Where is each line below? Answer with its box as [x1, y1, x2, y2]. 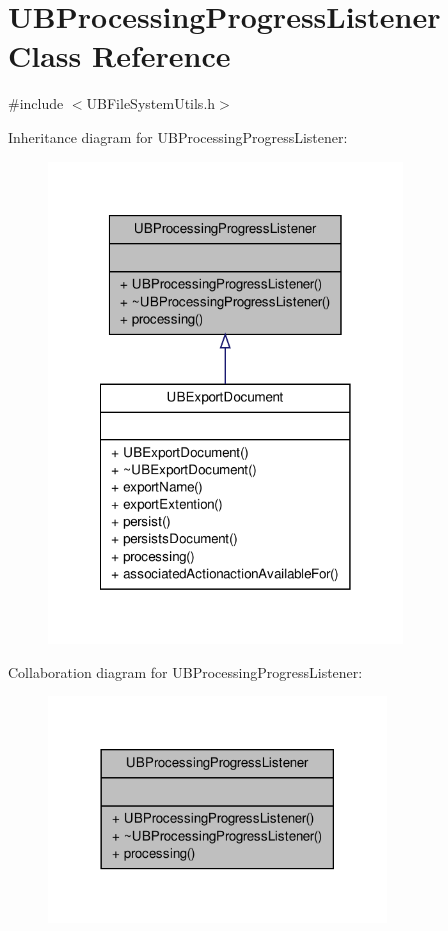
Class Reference [8, 35, 231, 76]
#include [8, 93, 64, 114]
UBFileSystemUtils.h [86, 93, 216, 114]
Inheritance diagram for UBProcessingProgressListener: [8, 126, 348, 147]
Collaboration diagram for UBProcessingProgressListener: [8, 661, 363, 682]
